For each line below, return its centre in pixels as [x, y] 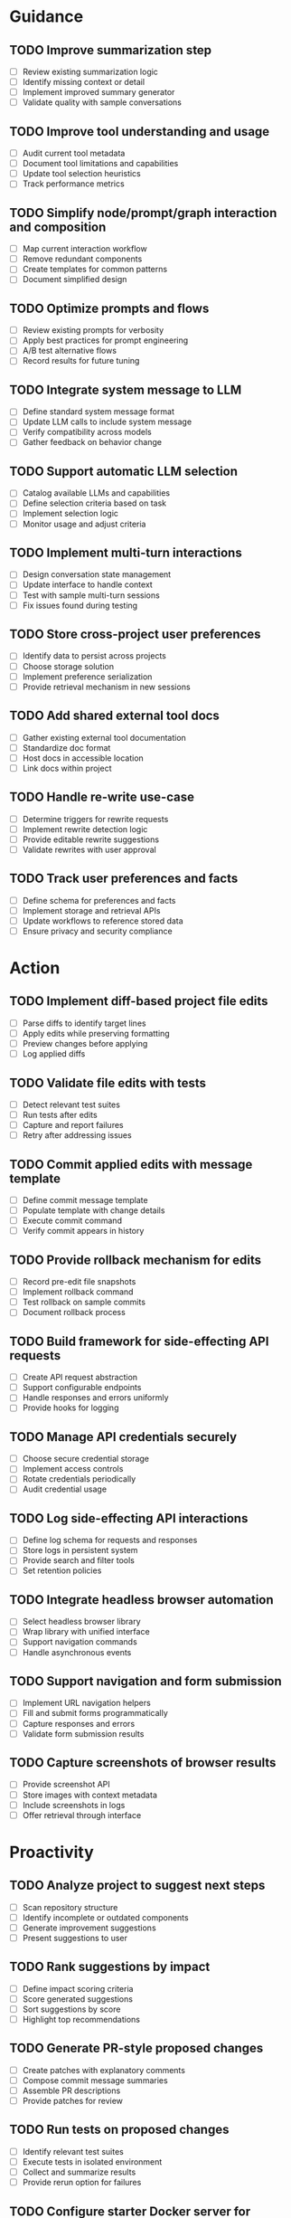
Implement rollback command [78, 1292]
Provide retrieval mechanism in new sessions [107, 687]
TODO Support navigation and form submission [145, 1681]
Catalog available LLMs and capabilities [96, 493]
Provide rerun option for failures [82, 2183]
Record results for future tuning [81, 361]
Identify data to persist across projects [94, 656]
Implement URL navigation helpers [86, 1703]
